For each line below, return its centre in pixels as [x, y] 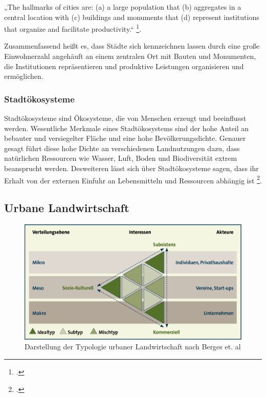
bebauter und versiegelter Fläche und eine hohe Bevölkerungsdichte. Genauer [125, 138]
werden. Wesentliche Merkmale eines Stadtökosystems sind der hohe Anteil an [127, 128]
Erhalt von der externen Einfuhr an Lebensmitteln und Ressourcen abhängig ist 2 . [133, 179]
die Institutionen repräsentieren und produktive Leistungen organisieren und [124, 66]
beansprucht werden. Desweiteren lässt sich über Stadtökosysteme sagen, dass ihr [131, 168]
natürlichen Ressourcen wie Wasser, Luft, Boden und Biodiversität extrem [121, 158]
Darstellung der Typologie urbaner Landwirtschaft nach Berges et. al [133, 347]
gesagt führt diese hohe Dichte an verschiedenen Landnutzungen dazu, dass [122, 148]
